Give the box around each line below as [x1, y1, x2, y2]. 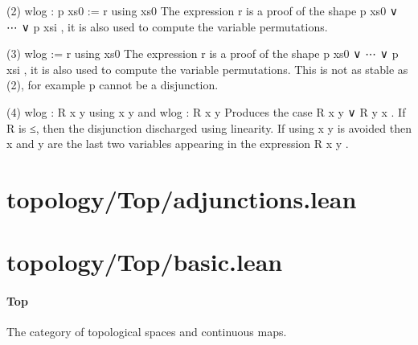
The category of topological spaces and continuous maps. [6, 323, 287, 340]
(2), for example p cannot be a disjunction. [6, 76, 219, 93]
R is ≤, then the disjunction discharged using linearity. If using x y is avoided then [6, 119, 412, 136]
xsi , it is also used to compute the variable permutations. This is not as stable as [6, 60, 408, 77]
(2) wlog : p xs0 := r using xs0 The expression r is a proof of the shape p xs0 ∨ [6, 2, 399, 18]
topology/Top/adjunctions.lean [6, 182, 357, 215]
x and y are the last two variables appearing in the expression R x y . [6, 135, 349, 152]
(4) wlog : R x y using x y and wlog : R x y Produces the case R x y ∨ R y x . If [6, 103, 406, 120]
